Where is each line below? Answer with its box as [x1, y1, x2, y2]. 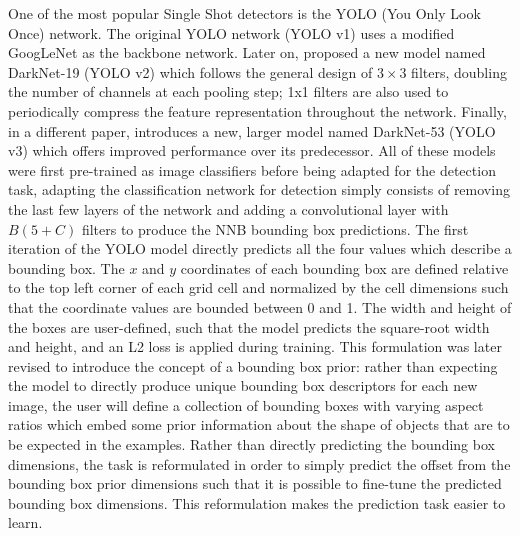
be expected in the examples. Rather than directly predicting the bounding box [8, 434, 495, 455]
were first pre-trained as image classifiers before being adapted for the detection [8, 159, 496, 180]
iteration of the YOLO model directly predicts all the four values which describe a [8, 238, 512, 259]
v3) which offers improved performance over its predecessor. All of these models [8, 140, 496, 161]
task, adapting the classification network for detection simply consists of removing [8, 179, 510, 200]
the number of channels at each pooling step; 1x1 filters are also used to [8, 81, 449, 102]
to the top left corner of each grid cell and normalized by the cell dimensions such [8, 277, 509, 298]
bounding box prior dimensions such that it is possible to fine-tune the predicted [8, 473, 502, 494]
